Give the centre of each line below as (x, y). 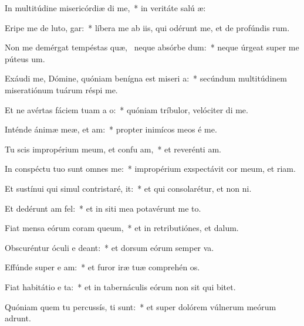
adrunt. (18, 318)
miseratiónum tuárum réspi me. (61, 89)
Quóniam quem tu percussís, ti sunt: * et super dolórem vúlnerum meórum (141, 306)
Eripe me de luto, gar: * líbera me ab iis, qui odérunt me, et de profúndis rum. (147, 27)
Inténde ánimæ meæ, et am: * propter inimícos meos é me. (111, 129)
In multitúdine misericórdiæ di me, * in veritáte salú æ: (105, 8)
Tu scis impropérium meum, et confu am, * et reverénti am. (113, 149)
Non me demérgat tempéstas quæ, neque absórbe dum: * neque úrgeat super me (152, 47)
